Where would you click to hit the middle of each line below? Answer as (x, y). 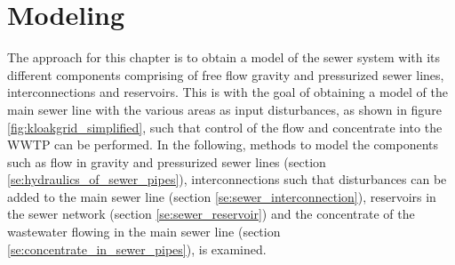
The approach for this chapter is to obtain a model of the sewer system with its (224, 57)
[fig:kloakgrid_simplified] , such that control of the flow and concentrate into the (225, 127)
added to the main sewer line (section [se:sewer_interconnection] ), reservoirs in (222, 196)
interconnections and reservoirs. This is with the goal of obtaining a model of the (227, 92)
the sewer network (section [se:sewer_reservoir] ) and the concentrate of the (211, 214)
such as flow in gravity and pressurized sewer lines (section (167, 161)
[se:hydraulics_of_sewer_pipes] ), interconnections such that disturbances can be (227, 179)
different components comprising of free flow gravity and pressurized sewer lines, (226, 74)
